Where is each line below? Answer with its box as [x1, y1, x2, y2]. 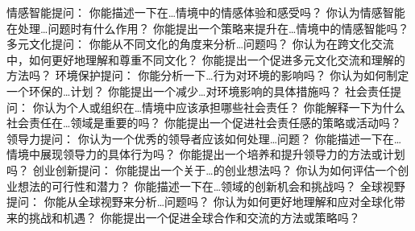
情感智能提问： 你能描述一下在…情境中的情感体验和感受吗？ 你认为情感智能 [6, 4, 405, 20]
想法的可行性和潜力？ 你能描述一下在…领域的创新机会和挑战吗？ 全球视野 [17, 177, 405, 194]
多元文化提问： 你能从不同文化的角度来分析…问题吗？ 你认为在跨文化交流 [6, 35, 394, 52]
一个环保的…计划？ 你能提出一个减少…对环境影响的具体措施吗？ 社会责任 [6, 82, 391, 99]
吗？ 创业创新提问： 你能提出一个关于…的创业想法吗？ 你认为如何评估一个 [6, 161, 398, 178]
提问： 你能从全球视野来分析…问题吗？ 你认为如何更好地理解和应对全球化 [6, 193, 394, 210]
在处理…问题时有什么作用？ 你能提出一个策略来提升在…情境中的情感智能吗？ [6, 19, 409, 36]
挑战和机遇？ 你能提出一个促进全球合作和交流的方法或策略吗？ [28, 208, 360, 225]
